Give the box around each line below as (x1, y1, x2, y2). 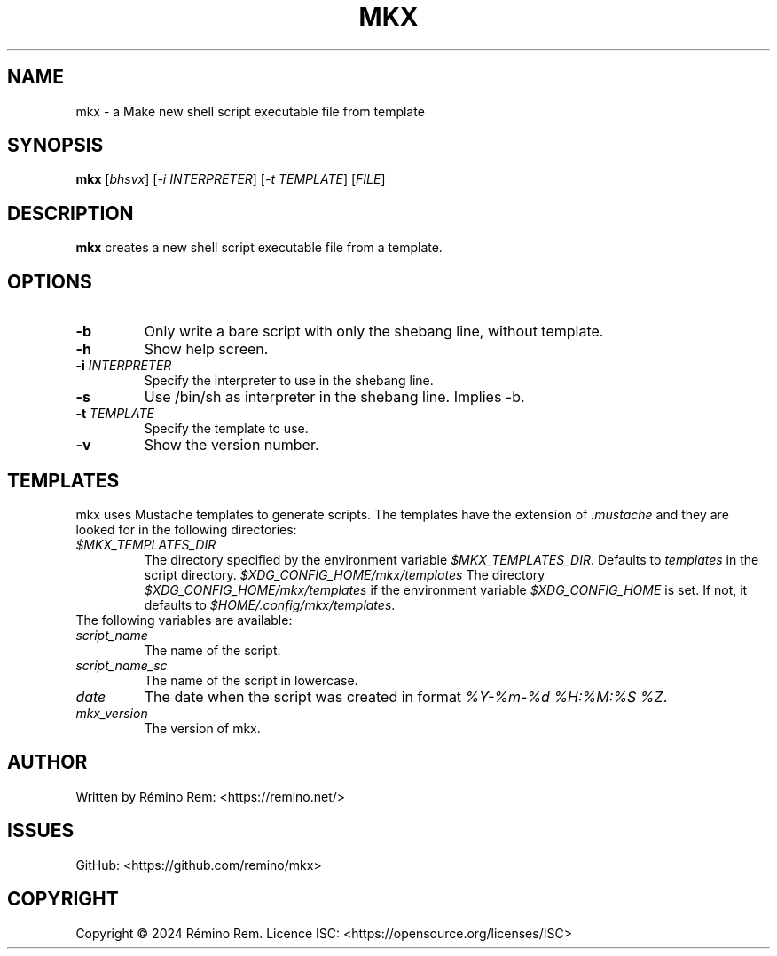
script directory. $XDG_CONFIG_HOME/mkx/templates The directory (144, 566, 545, 582)
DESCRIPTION (7, 201, 134, 225)
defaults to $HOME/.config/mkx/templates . (144, 597, 396, 612)
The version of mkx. (144, 720, 261, 736)
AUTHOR (7, 751, 88, 774)
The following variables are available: (75, 612, 293, 628)
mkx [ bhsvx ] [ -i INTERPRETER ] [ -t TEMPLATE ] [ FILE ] (75, 171, 386, 187)
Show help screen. (144, 340, 269, 359)
